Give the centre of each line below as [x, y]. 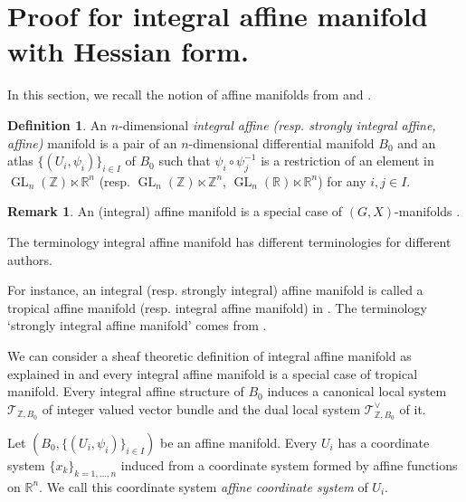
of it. [413, 408]
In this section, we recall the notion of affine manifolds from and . [190, 95]
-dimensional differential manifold [281, 142]
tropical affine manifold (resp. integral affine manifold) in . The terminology [217, 307]
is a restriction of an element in [347, 161]
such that [185, 161]
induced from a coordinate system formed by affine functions [289, 464]
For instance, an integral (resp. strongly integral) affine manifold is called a [215, 290]
